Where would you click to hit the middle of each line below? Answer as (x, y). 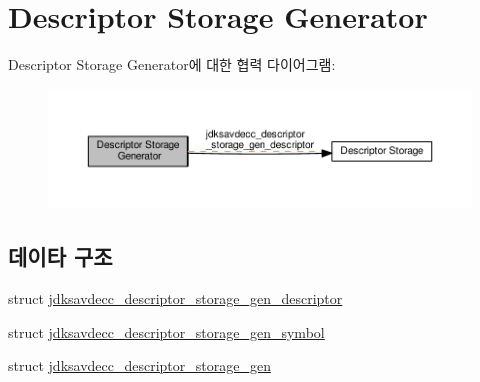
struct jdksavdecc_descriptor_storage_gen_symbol (166, 331)
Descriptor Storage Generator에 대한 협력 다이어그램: (172, 64)
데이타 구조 (60, 256)
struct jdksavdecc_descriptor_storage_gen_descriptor (175, 297)
